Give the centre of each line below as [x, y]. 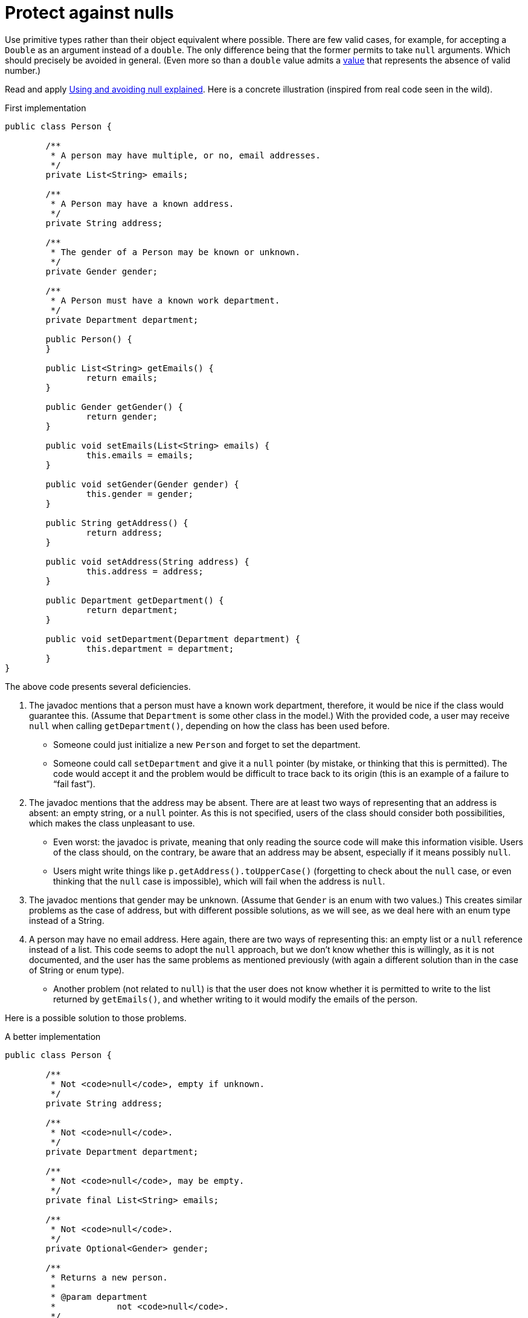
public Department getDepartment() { [135, 600]
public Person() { [89, 339]
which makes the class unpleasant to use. [112, 823]
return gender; [122, 416]
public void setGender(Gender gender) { [142, 484]
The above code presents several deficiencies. [98, 686]
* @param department [99, 1297]
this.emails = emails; [140, 455]
